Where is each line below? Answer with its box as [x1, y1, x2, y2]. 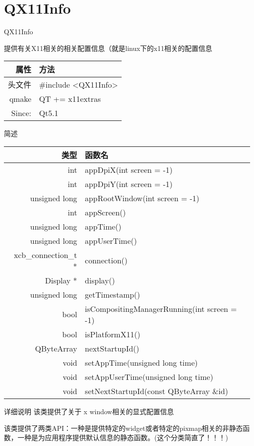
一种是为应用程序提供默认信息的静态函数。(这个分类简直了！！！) [17, 432, 228, 443]
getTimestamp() [85, 288, 140, 300]
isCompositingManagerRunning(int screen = [85, 303, 237, 314]
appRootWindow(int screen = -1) [85, 192, 200, 204]
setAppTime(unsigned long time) [85, 356, 198, 368]
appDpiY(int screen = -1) [85, 178, 173, 189]
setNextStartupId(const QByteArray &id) [85, 385, 228, 397]
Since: [11, 107, 32, 119]
